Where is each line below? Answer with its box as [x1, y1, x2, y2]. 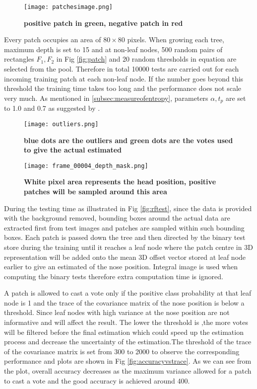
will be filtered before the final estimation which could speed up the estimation [4, 326, 244, 337]
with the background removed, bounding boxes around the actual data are [4, 213, 230, 223]
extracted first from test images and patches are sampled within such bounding [4, 222, 245, 233]
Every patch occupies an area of [4, 34, 101, 45]
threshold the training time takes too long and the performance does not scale [4, 83, 242, 93]
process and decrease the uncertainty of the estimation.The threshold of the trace [4, 336, 252, 347]
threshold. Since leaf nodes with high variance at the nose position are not [4, 307, 230, 317]
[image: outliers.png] [24, 120, 99, 128]
